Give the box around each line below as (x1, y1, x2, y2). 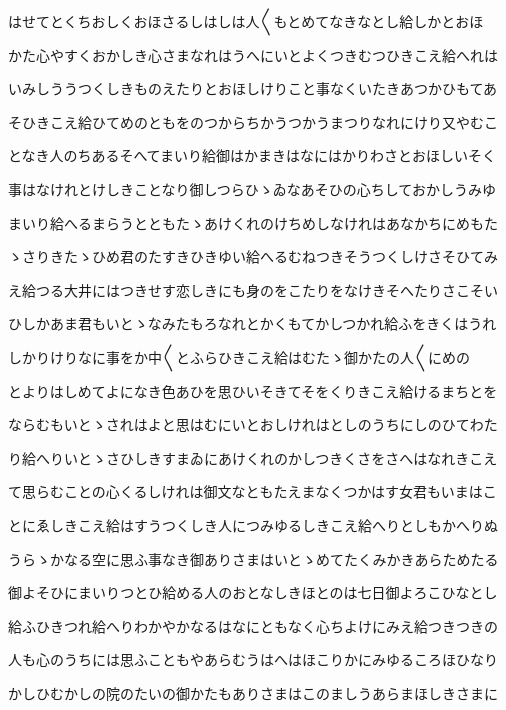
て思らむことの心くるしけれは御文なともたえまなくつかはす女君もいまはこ (8, 481, 497, 502)
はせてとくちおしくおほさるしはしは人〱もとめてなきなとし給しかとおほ (8, 11, 484, 31)
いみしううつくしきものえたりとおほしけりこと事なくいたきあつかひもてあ (8, 78, 498, 99)
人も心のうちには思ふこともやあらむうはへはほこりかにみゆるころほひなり (8, 649, 498, 670)
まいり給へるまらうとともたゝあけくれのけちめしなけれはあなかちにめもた (8, 212, 498, 233)
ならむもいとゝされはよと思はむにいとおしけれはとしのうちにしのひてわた (8, 414, 498, 435)
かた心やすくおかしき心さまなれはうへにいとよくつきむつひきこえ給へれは (8, 44, 498, 65)
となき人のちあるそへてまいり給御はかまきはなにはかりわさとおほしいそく (8, 145, 496, 166)
